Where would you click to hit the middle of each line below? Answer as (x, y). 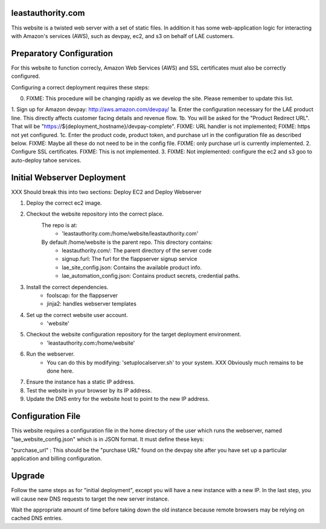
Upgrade (28, 476)
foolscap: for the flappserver (82, 295)
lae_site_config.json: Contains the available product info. (132, 267)
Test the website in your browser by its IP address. (89, 390)
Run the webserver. (50, 354)
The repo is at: (59, 225)
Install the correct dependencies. (67, 287)
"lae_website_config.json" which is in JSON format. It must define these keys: (108, 439)
